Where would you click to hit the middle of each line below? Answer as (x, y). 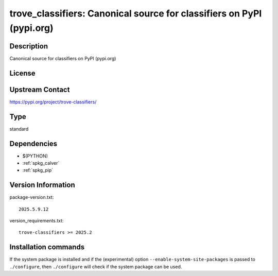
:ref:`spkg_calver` (41, 163)
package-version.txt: (32, 197)
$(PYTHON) (35, 156)
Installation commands (47, 247)
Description (29, 46)
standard (19, 129)
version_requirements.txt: (37, 221)
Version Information (42, 185)
